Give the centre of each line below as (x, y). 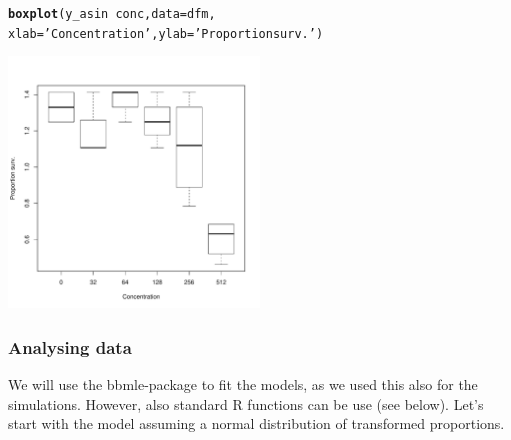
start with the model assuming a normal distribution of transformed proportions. (256, 423)
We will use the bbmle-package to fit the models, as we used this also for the (243, 384)
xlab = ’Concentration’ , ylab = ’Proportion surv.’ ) (166, 33)
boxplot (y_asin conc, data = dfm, (112, 14)
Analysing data (70, 346)
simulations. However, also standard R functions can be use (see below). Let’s (246, 403)
